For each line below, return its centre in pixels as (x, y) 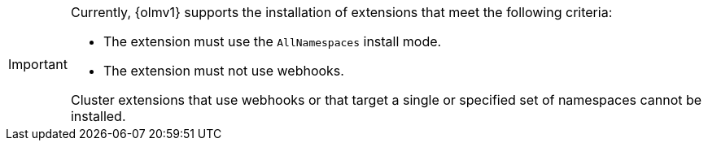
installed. (98, 116)
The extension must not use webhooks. (223, 71)
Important (38, 64)
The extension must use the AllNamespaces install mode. (272, 41)
